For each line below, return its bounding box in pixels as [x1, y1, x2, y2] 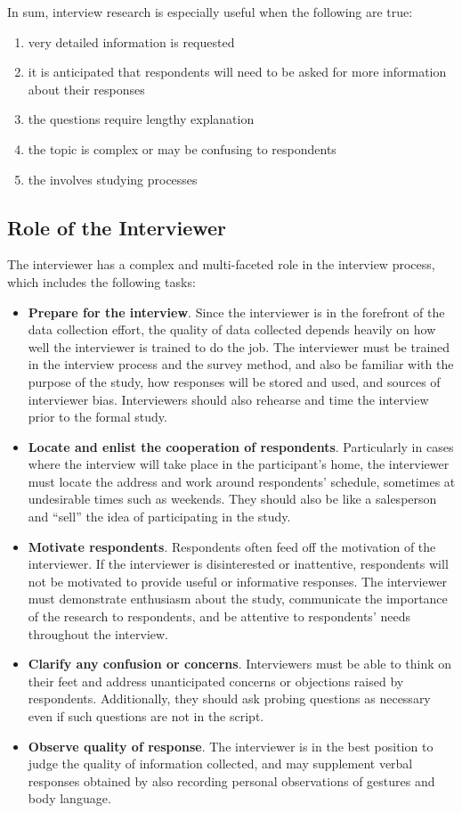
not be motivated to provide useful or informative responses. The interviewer [28, 571, 448, 590]
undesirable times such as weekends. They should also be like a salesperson [28, 489, 437, 508]
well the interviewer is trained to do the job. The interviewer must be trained [28, 337, 450, 356]
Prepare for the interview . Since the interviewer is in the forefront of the [28, 302, 445, 321]
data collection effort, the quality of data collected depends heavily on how [28, 320, 436, 339]
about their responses [28, 79, 145, 98]
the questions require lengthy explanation [28, 110, 255, 128]
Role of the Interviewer [7, 213, 227, 241]
